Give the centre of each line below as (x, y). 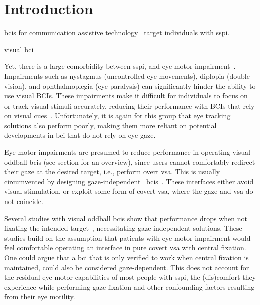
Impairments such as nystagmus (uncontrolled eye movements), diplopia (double (127, 76)
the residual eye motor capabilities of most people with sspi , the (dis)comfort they (130, 277)
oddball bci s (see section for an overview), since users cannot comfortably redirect (130, 162)
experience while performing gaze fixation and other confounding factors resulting (129, 287)
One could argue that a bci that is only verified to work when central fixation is (126, 257)
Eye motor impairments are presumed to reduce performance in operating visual (127, 152)
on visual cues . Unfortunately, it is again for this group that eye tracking (117, 115)
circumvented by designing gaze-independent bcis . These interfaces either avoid (129, 181)
